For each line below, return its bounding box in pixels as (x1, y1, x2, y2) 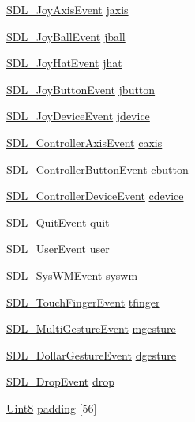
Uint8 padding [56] (6, 399, 97, 416)
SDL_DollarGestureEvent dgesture (6, 346, 177, 363)
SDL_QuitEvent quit (6, 213, 110, 230)
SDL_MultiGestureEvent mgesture (6, 320, 176, 337)
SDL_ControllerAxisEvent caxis (6, 134, 163, 150)
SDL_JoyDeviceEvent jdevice (6, 107, 150, 124)
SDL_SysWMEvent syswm (6, 266, 138, 283)
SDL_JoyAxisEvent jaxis (6, 2, 129, 17)
